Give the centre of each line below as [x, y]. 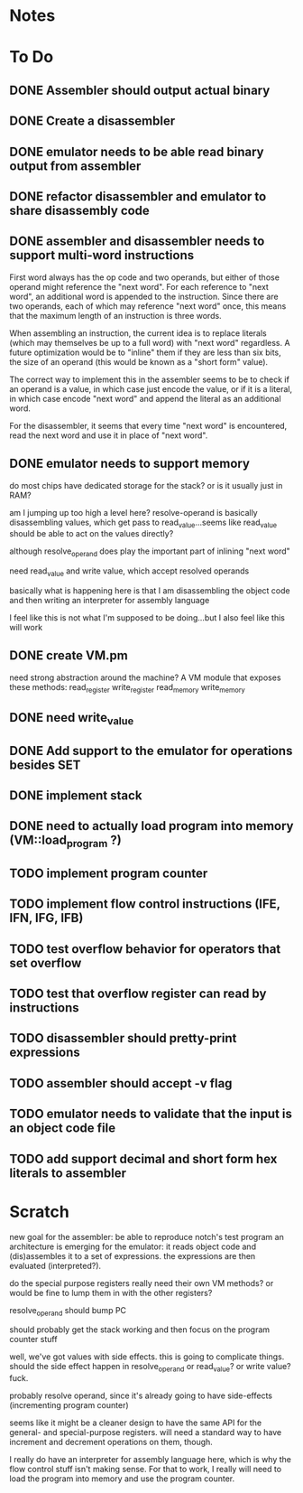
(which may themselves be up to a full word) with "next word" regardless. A [150, 342]
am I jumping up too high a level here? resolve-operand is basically [134, 512]
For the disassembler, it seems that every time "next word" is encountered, [148, 425]
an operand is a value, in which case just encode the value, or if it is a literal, [151, 388]
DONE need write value [72, 719]
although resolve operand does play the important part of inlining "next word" [150, 552]
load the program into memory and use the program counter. [122, 1479]
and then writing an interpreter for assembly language [110, 600]
